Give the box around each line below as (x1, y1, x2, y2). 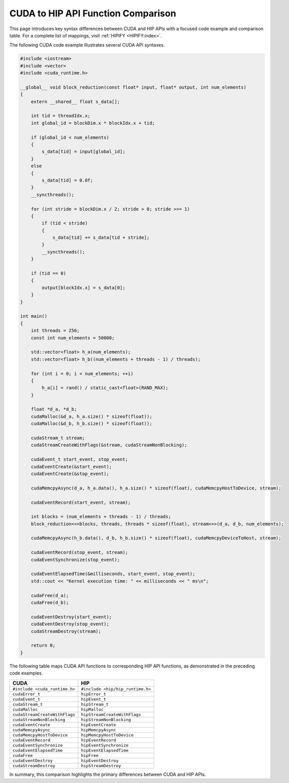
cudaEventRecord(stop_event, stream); (31, 550, 128, 555)
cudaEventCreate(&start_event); (31, 463, 112, 469)
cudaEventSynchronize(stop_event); (31, 556, 120, 563)
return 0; (31, 642, 56, 648)
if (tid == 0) (31, 271, 66, 276)
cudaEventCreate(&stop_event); (31, 471, 109, 477)
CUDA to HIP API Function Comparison (9, 8, 176, 19)
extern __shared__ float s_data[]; (31, 99, 120, 104)
